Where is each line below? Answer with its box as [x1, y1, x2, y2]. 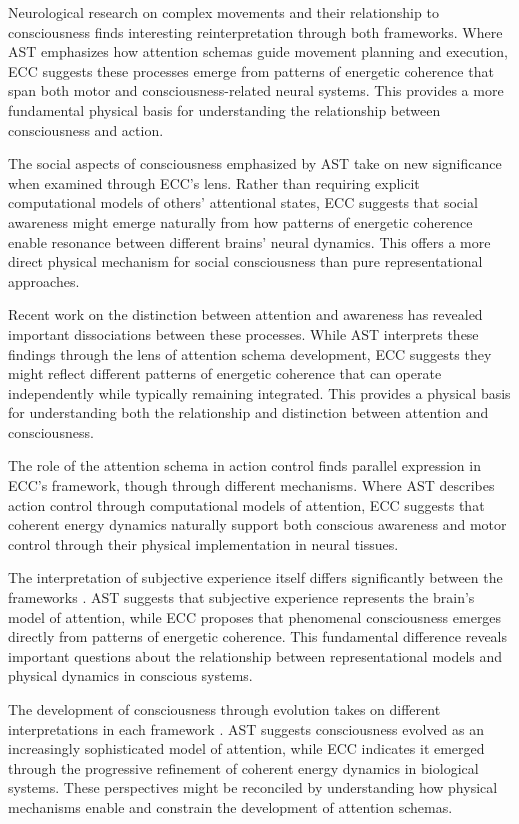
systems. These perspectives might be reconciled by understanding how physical [8, 777, 498, 798]
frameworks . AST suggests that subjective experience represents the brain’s [8, 587, 475, 608]
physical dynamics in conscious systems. [8, 665, 253, 686]
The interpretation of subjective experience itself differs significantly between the [8, 567, 503, 588]
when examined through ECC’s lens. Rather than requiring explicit [8, 172, 420, 193]
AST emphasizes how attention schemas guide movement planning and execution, [8, 41, 508, 62]
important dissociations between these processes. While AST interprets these [8, 323, 479, 344]
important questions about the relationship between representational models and [8, 645, 503, 666]
